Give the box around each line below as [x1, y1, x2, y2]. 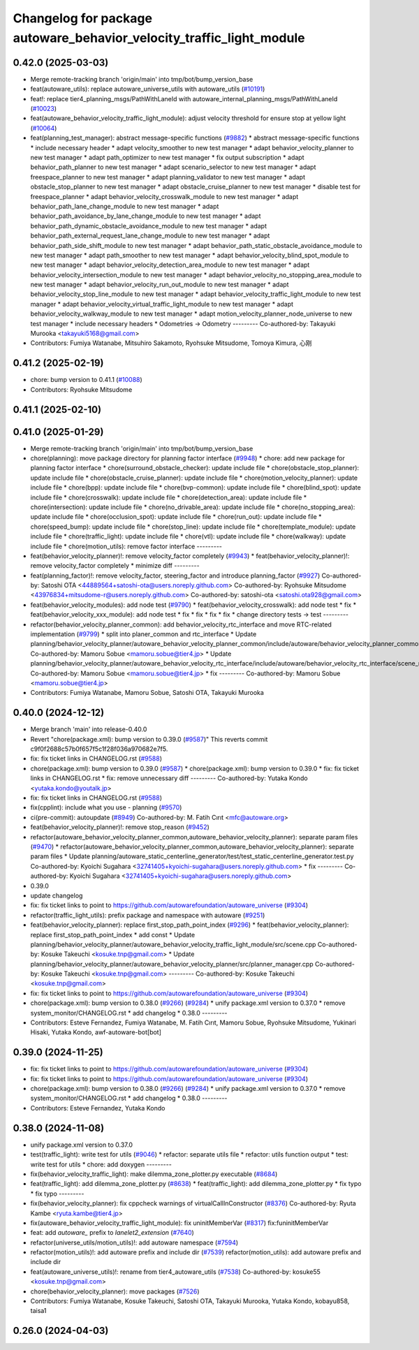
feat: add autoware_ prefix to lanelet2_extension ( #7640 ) [30, 1228, 195, 1237]
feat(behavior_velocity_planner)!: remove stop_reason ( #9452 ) [30, 823, 209, 831]
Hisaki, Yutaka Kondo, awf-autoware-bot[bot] [30, 1028, 162, 1036]
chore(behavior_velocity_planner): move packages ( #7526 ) [30, 1287, 200, 1296]
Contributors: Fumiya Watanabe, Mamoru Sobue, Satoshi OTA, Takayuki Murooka [30, 689, 265, 697]
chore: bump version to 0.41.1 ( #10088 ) [30, 376, 142, 384]
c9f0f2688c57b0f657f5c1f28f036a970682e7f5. [30, 744, 168, 754]
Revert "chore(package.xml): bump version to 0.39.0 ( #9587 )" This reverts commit [30, 735, 268, 743]
